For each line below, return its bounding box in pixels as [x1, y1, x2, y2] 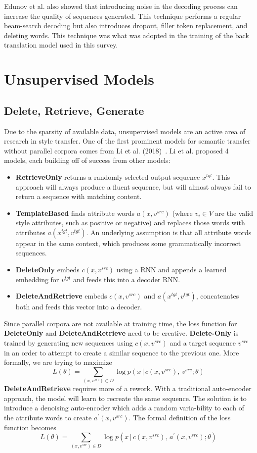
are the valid [215, 207, 253, 218]
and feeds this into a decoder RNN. [73, 274, 180, 284]
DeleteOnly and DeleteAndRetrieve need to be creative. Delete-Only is [4, 328, 239, 338]
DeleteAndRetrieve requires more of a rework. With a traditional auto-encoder [4, 383, 252, 394]
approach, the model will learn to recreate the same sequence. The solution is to [4, 393, 247, 403]
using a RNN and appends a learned [116, 264, 227, 275]
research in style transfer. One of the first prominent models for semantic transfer [4, 136, 251, 146]
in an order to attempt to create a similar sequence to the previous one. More [4, 347, 239, 357]
